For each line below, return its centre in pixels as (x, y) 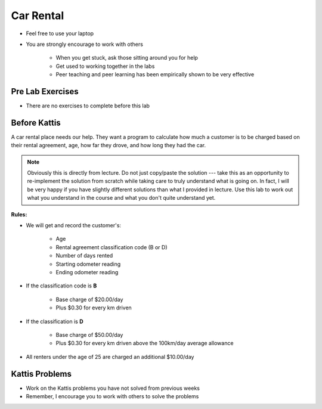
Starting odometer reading (88, 264)
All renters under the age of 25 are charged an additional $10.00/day (110, 357)
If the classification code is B (61, 286)
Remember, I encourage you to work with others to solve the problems (112, 396)
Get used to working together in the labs (105, 66)
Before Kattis (36, 123)
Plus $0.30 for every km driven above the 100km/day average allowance (145, 343)
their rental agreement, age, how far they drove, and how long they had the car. (109, 145)
